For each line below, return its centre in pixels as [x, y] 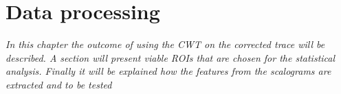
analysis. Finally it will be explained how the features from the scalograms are [168, 71]
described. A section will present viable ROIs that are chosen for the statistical [170, 57]
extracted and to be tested [59, 84]
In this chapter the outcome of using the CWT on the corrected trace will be [165, 44]
